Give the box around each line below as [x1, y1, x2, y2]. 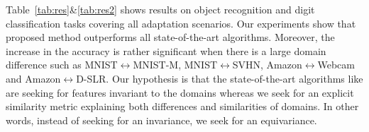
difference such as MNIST [6, 57, 118, 72]
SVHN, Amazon [232, 57, 302, 72]
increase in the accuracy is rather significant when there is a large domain [6, 43, 326, 58]
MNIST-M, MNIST [133, 57, 218, 72]
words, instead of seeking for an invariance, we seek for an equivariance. [6, 112, 317, 127]
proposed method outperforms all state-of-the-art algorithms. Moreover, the [6, 30, 335, 44]
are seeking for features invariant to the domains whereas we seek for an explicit [6, 85, 354, 100]
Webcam [317, 57, 355, 72]
